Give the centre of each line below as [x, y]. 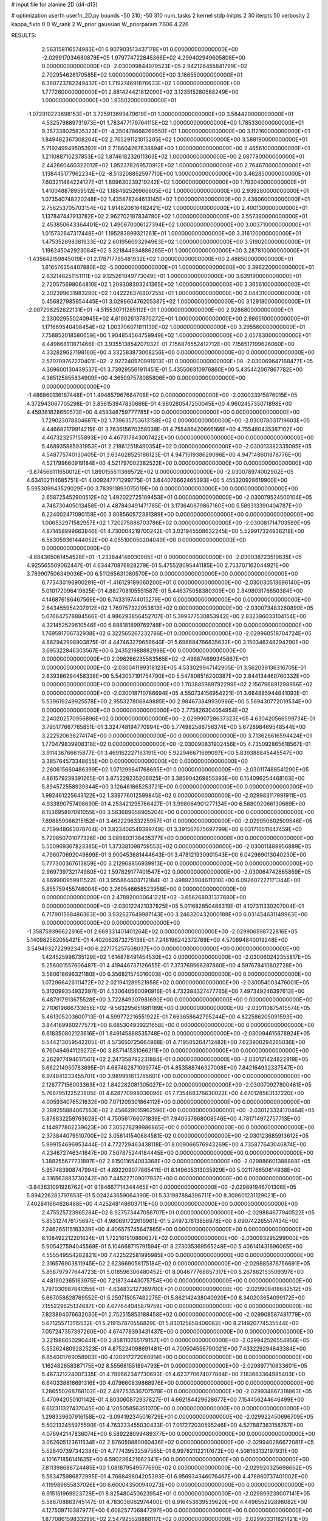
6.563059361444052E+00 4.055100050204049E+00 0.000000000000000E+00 [144, 540]
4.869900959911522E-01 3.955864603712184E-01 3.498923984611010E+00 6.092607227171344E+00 [171, 880]
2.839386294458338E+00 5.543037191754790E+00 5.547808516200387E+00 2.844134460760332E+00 [176, 676]
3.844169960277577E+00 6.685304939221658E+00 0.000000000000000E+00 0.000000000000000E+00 [178, 1025]
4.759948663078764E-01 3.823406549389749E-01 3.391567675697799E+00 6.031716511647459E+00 [172, 829]
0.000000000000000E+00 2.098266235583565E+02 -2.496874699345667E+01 [145, 659]
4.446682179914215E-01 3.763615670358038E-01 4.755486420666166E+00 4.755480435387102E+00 [172, 429]
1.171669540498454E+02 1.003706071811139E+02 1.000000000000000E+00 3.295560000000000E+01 [173, 327]
